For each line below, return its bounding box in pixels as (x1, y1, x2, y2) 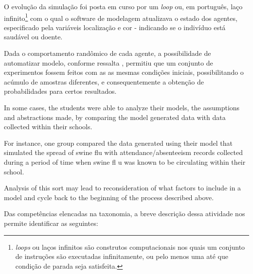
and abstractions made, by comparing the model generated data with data (4, 112, 226, 122)
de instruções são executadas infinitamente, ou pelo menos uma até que (15, 251, 228, 261)
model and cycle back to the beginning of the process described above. (4, 192, 214, 202)
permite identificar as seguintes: (4, 218, 98, 228)
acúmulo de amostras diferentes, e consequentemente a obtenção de (4, 76, 204, 86)
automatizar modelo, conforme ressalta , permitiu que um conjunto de (4, 57, 213, 68)
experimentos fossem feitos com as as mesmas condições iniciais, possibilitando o (4, 67, 244, 77)
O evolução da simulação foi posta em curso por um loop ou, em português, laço (4, 1, 243, 11)
